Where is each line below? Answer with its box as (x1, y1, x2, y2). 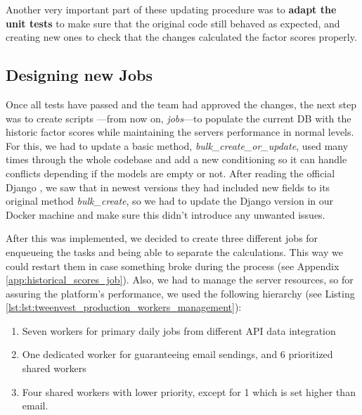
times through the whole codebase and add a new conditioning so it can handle (6, 152, 347, 167)
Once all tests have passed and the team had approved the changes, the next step (6, 96, 356, 111)
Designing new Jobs (6, 64, 153, 86)
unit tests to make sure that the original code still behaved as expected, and (6, 15, 340, 30)
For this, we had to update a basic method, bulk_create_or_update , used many (6, 138, 349, 153)
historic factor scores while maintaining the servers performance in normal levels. (6, 124, 354, 139)
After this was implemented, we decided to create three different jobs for (6, 231, 318, 245)
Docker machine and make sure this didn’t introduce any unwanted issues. (6, 207, 325, 222)
